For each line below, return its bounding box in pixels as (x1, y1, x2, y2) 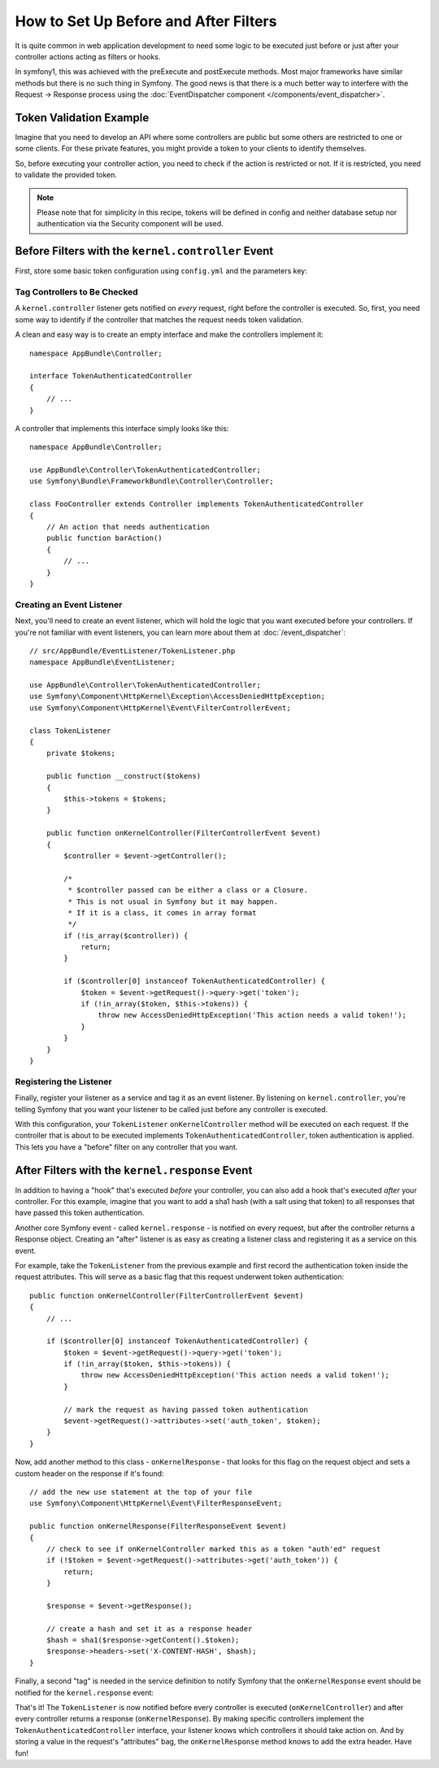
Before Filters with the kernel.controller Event (15, 244, 274, 258)
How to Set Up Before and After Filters (15, 12, 277, 30)
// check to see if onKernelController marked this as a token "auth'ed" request (46, 1544, 381, 1553)
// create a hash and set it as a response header (46, 1624, 253, 1633)
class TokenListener (29, 726, 111, 736)
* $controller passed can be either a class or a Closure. (67, 885, 308, 895)
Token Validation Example (15, 111, 150, 124)
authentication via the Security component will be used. (37, 219, 224, 229)
